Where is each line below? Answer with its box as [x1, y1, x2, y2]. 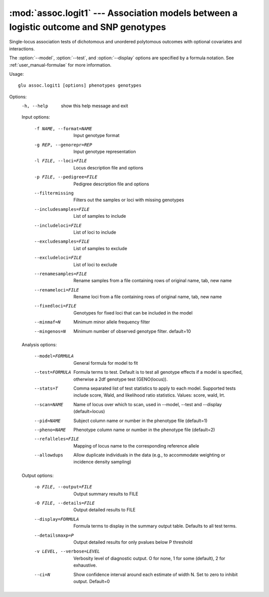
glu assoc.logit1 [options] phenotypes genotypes [18, 83, 142, 88]
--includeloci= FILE [34, 222, 82, 228]
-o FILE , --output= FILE [34, 484, 92, 490]
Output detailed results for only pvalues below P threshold [73, 539, 193, 545]
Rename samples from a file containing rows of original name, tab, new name [73, 278, 232, 284]
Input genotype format [73, 133, 120, 139]
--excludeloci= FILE [34, 255, 82, 261]
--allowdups [34, 452, 63, 458]
